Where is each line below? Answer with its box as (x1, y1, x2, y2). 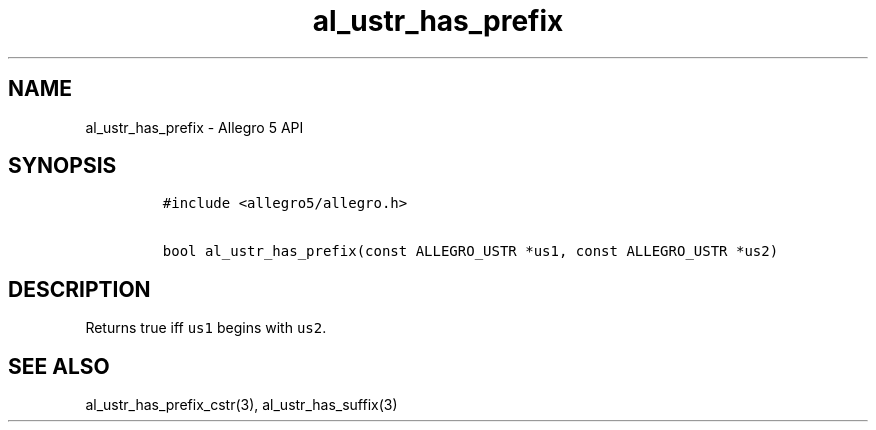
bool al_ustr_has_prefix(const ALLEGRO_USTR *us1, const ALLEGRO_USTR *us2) (162, 243, 779, 260)
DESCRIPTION (8, 276, 151, 302)
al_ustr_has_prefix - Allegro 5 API (85, 118, 304, 136)
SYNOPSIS (8, 153, 117, 179)
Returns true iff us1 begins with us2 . (85, 319, 327, 337)
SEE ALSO (8, 353, 110, 379)
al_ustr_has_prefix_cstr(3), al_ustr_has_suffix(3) (85, 396, 398, 414)
